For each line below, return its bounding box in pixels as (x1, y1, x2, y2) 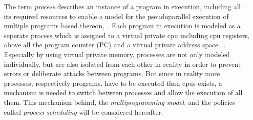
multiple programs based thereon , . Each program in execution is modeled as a (4, 20, 241, 31)
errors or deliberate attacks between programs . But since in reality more (4, 68, 220, 79)
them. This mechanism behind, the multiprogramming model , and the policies (4, 97, 235, 107)
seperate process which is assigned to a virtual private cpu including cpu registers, (4, 30, 250, 40)
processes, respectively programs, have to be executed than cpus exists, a (4, 78, 222, 88)
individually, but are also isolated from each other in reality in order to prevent (4, 59, 241, 69)
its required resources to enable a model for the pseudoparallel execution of (4, 11, 229, 21)
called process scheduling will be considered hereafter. (4, 106, 163, 117)
